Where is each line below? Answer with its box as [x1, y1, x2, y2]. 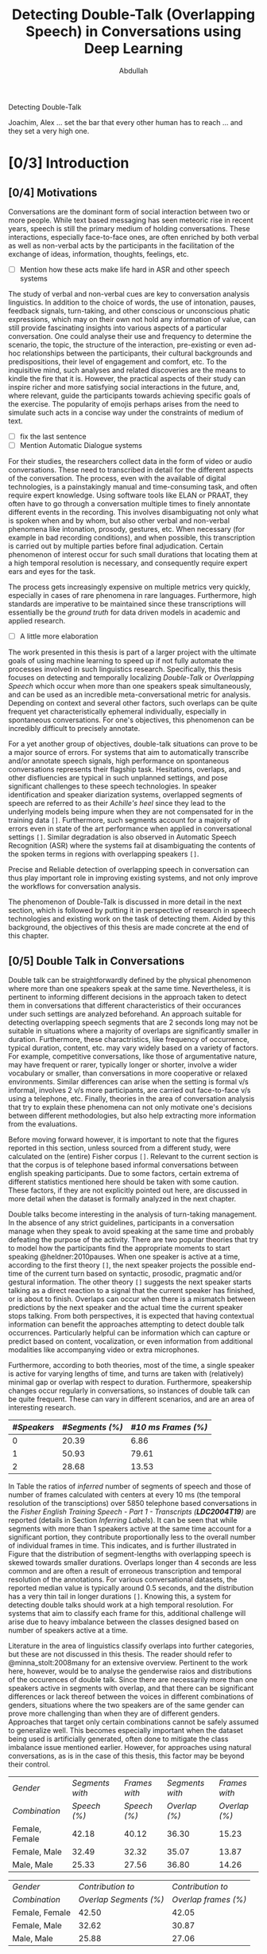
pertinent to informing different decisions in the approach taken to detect [8, 993, 247, 1001]
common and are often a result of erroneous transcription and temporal [8, 1567, 242, 1575]
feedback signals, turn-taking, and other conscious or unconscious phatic [8, 306, 250, 316]
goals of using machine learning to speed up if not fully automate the [8, 656, 234, 666]
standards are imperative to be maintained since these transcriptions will [8, 600, 246, 609]
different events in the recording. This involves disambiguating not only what [8, 508, 259, 517]
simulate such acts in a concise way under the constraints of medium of [8, 408, 244, 417]
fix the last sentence [19, 432, 87, 441]
